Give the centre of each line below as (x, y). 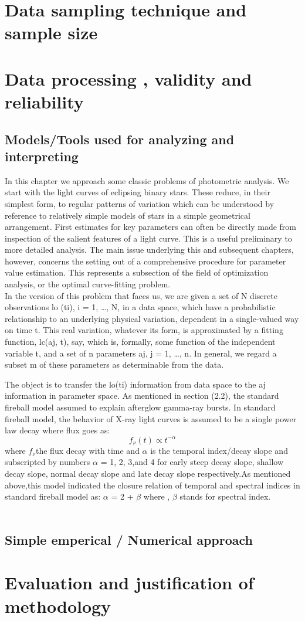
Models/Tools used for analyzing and (120, 139)
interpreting (42, 156)
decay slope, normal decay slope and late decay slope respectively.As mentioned (148, 473)
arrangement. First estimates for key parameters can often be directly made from (150, 227)
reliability (44, 101)
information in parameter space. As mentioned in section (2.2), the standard (142, 396)
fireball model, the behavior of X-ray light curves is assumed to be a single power (151, 418)
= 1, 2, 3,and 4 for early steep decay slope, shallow (192, 462)
